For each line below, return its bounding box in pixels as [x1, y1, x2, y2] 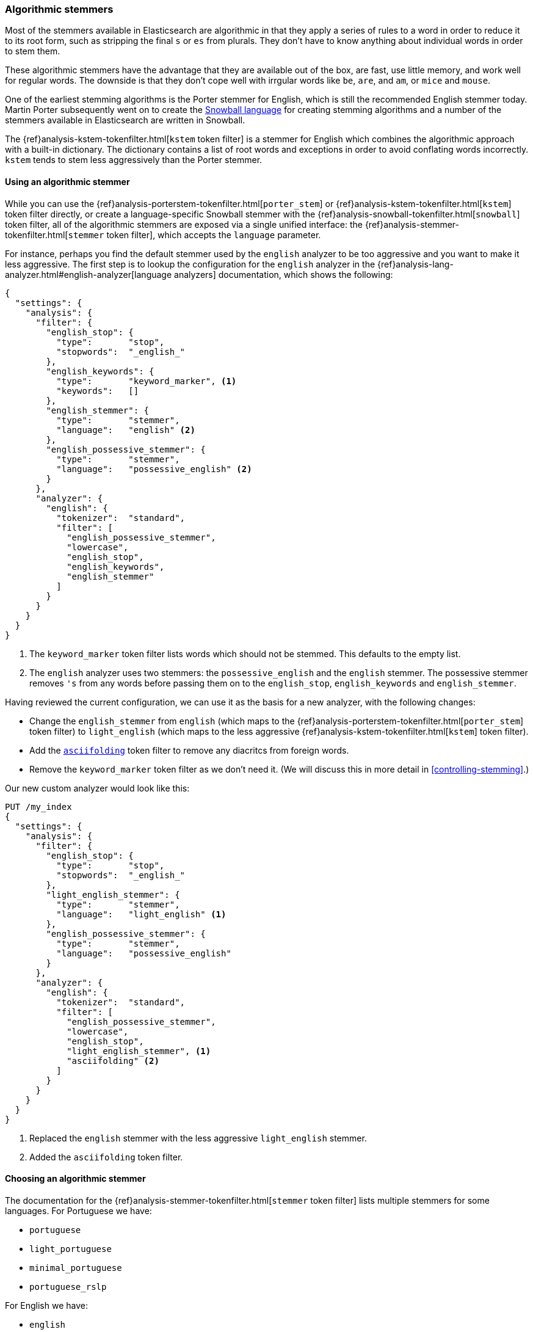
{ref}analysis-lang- [377, 258, 454, 269]
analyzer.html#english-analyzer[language [5, 269, 172, 280]
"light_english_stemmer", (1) [67, 1046, 211, 1056]
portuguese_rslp [29, 1281, 107, 1292]
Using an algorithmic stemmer [5, 176, 130, 187]
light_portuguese [29, 1243, 112, 1254]
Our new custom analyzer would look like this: [5, 782, 190, 793]
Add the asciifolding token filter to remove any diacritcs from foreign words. [29, 744, 349, 755]
